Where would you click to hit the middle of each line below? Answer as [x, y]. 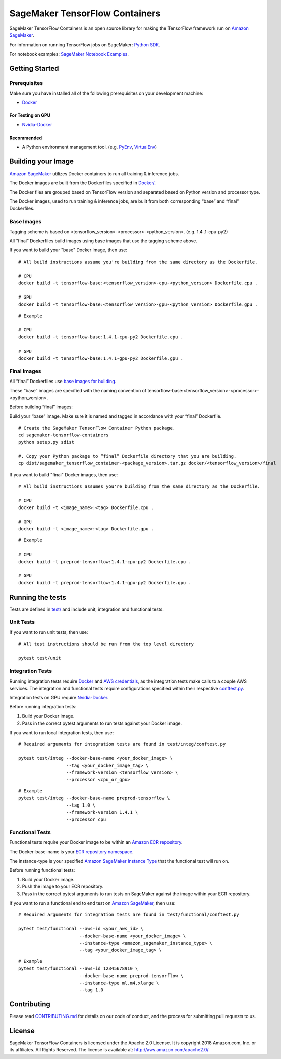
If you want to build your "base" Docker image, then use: [68, 250]
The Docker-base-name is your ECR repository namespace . [71, 852]
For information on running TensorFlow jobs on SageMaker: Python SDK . [85, 45]
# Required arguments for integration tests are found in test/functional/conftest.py [129, 915]
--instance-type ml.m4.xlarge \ [119, 983]
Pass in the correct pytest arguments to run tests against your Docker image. [102, 723]
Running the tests [38, 597]
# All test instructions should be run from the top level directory [106, 644]
